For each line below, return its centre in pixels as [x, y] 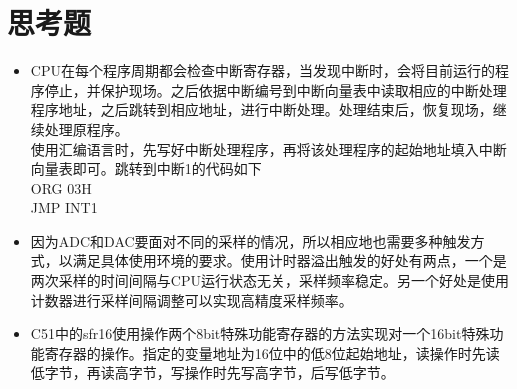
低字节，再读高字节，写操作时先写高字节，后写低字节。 [212, 372]
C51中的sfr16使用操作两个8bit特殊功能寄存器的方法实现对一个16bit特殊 [260, 333]
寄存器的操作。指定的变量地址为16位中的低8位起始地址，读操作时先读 [272, 352]
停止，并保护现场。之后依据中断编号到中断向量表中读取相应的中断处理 [275, 89]
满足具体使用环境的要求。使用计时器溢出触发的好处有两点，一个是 [289, 260]
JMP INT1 [64, 207]
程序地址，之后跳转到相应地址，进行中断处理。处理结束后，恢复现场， [261, 109]
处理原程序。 [86, 128]
